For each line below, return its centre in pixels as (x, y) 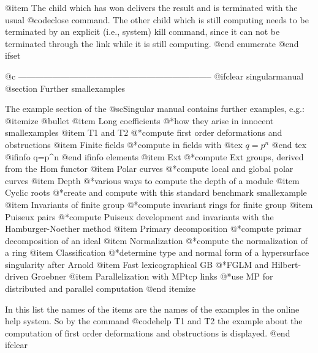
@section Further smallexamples (65, 88)
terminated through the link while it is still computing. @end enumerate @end (152, 43)
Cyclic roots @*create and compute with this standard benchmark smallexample (156, 192)
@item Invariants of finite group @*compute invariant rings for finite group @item (159, 204)
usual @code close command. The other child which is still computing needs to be (157, 19)
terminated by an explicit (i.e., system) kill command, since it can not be (142, 32)
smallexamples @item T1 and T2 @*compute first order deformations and (144, 132)
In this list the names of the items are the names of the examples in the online (152, 309)
